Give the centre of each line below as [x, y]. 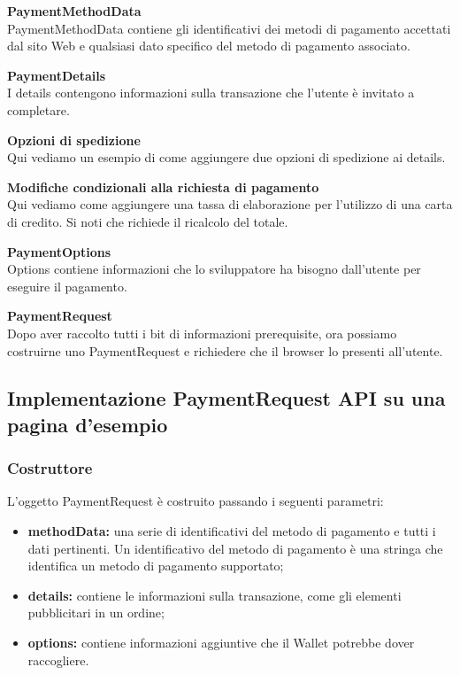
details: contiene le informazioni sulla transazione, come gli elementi [215, 595]
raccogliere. [58, 659]
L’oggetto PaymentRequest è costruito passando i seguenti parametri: [195, 501]
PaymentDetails [57, 75]
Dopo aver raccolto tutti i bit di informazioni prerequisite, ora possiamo [202, 333]
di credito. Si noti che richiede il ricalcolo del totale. [148, 221]
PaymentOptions [59, 251]
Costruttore [50, 468]
